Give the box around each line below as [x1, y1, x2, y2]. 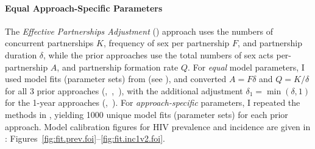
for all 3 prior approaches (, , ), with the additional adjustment [5, 84, 243, 97]
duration [5, 48, 37, 61]
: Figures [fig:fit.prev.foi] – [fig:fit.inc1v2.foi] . [5, 132, 165, 145]
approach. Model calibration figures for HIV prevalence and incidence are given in [5, 120, 311, 133]
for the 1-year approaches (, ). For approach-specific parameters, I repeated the [5, 96, 300, 109]
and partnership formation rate [62, 60, 179, 73]
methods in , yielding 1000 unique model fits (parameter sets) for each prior [5, 108, 288, 120]
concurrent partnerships [5, 36, 94, 49]
